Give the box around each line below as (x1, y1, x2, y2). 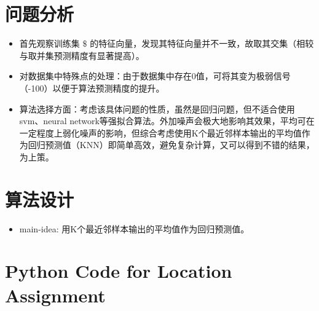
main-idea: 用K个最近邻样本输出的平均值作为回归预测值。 (19, 222, 250, 235)
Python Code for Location (5, 258, 232, 283)
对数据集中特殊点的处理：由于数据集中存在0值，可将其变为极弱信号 (19, 69, 291, 82)
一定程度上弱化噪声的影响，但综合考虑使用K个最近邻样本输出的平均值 (19, 126, 302, 139)
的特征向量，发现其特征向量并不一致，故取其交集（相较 (90, 37, 314, 50)
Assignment (5, 282, 106, 307)
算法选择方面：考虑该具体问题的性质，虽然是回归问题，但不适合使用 (19, 102, 295, 115)
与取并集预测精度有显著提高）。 (19, 49, 144, 61)
